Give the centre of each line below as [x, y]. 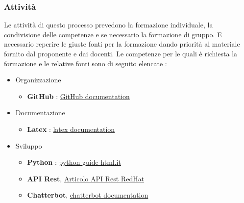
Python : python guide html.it [74, 162]
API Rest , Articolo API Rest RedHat [86, 178]
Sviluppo [29, 145]
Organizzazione [38, 80]
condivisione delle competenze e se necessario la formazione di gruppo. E [113, 34]
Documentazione [40, 113]
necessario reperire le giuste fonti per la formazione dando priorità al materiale [122, 44]
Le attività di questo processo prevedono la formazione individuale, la [109, 25]
